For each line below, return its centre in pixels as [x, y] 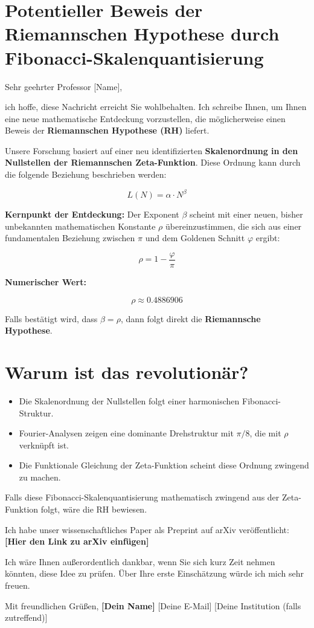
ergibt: [268, 238]
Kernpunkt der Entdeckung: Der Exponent [92, 214]
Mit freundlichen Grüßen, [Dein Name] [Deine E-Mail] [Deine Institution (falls [153, 605]
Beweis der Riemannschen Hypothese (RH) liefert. [107, 130]
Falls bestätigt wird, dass [51, 318]
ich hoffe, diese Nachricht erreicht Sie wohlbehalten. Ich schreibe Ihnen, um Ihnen [156, 107]
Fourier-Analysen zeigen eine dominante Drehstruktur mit [126, 433]
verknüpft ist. [44, 445]
